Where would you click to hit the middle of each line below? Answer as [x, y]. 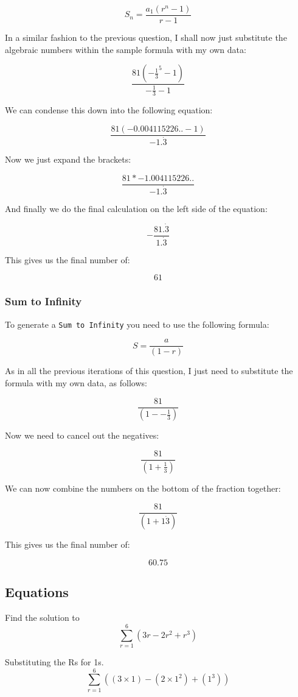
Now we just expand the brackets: [68, 159]
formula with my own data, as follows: [76, 382]
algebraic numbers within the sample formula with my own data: [126, 49]
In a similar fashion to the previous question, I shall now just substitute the [146, 37]
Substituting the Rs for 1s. [54, 661]
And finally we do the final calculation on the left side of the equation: [136, 208]
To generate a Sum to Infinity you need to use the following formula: [137, 324]
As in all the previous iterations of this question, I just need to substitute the [149, 371]
